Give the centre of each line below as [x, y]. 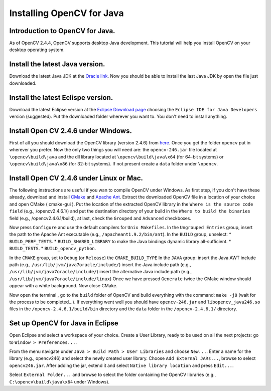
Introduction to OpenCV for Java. [62, 31]
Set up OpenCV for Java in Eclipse [64, 323]
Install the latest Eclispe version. [61, 97]
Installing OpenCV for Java [66, 13]
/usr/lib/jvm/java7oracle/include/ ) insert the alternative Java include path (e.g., [101, 272]
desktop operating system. [37, 50]
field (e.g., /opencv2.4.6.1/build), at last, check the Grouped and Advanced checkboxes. [100, 218]
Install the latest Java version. [57, 64]
